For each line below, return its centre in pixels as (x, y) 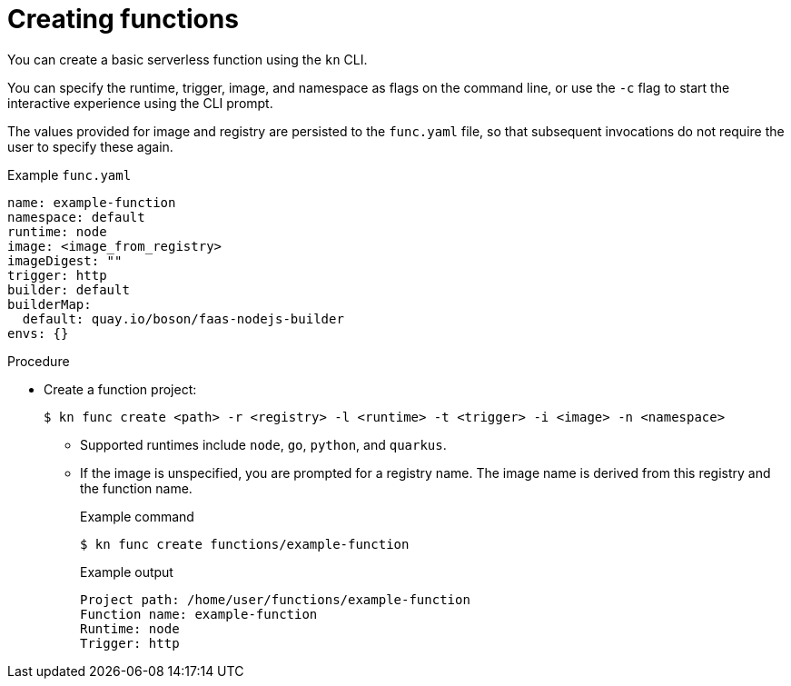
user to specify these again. (90, 146)
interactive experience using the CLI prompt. (140, 103)
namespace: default (76, 217)
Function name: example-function (199, 614)
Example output (127, 572)
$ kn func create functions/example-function (245, 544)
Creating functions (123, 19)
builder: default (69, 289)
